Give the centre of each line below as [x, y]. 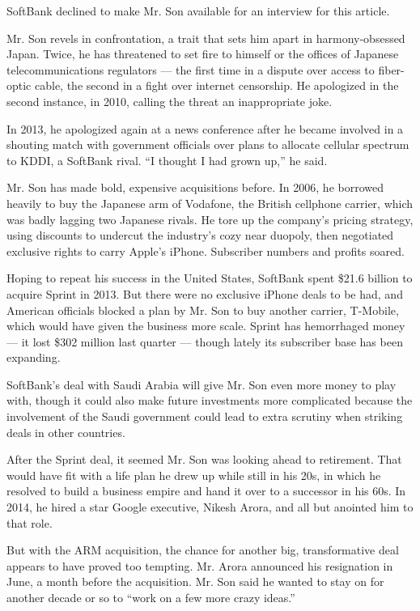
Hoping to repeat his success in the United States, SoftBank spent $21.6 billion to [210, 278]
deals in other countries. [66, 432]
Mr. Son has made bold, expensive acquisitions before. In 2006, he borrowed [195, 187]
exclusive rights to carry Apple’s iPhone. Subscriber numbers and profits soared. [206, 250]
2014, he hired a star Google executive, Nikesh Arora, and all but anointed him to [210, 507]
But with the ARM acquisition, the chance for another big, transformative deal [203, 550]
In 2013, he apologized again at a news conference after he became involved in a [205, 128]
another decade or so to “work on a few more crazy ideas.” [151, 597]
